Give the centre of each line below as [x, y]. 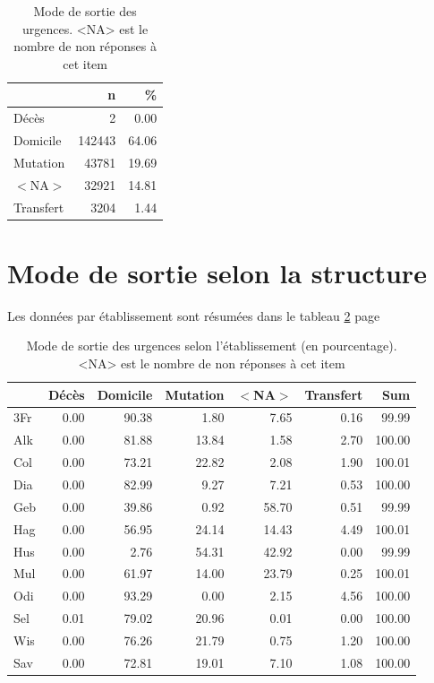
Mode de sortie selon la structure [217, 272]
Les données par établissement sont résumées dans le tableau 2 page [194, 315]
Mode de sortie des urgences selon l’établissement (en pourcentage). [212, 346]
